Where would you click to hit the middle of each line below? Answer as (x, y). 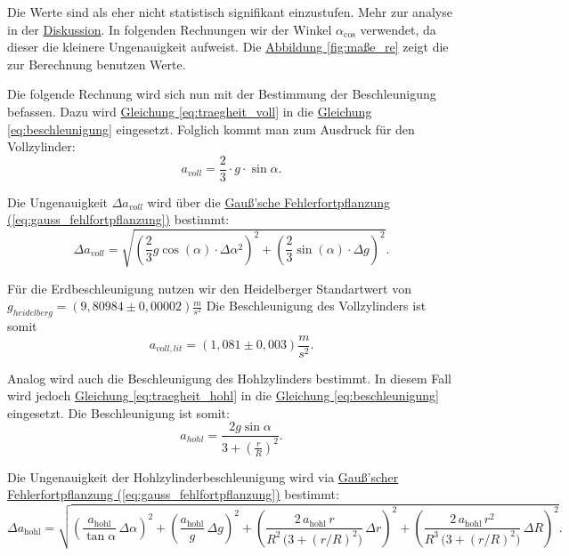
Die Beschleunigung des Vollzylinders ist (316, 306)
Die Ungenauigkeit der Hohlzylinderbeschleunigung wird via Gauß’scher (203, 476)
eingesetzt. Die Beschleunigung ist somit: (118, 412)
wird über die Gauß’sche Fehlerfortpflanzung (268, 201)
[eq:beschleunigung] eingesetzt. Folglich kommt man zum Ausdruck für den (211, 129)
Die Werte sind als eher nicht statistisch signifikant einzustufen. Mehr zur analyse (230, 12)
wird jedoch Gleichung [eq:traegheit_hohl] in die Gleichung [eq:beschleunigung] (223, 395)
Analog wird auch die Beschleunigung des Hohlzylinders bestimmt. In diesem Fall (230, 378)
